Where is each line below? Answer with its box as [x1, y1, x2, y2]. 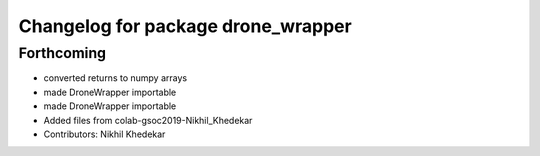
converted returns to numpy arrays [43, 72, 188, 84]
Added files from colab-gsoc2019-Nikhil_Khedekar [43, 114, 253, 126]
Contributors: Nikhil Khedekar [43, 128, 166, 140]
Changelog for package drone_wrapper [18, 15, 352, 37]
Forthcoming [18, 44, 107, 62]
